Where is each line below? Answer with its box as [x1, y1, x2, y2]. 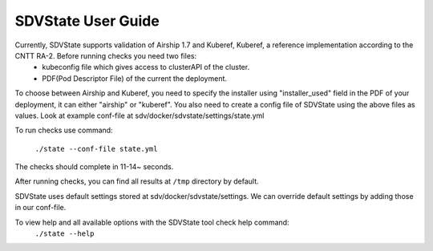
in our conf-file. [14, 203, 67, 213]
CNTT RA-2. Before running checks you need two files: [14, 51, 196, 60]
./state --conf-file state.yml [34, 144, 158, 153]
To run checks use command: [14, 125, 113, 136]
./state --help [34, 229, 95, 238]
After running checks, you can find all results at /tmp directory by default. [14, 176, 259, 186]
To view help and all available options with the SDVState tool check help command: [14, 217, 289, 227]
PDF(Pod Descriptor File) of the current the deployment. [42, 73, 228, 83]
